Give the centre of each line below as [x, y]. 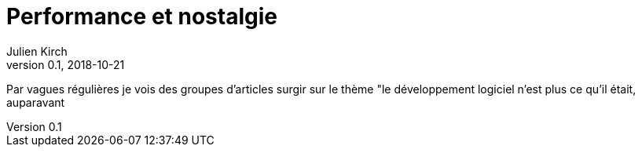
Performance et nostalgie [142, 16]
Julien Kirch [37, 51]
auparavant [36, 102]
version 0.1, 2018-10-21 [66, 64]
